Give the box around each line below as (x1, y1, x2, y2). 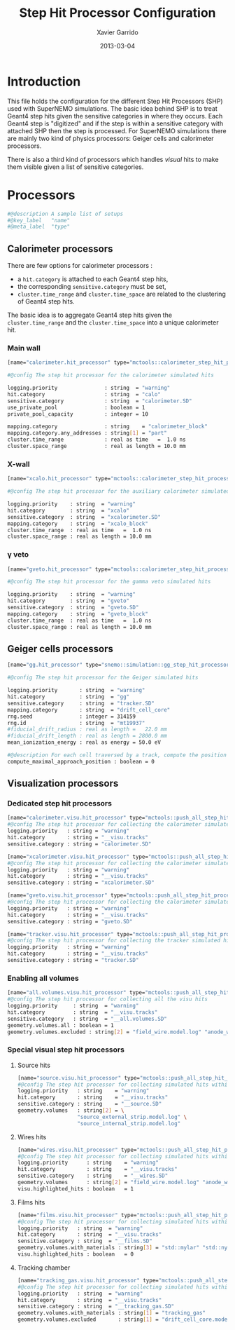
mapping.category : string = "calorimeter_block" (7, 423, 208, 430)
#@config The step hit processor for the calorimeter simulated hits (7, 372, 215, 379)
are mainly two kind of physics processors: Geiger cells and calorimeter (7, 134, 215, 142)
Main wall (7, 343, 41, 353)
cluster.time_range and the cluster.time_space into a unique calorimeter (7, 318, 219, 327)
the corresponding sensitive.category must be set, (17, 283, 166, 291)
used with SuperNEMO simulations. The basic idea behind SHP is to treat (7, 104, 218, 113)
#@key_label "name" (7, 217, 71, 224)
